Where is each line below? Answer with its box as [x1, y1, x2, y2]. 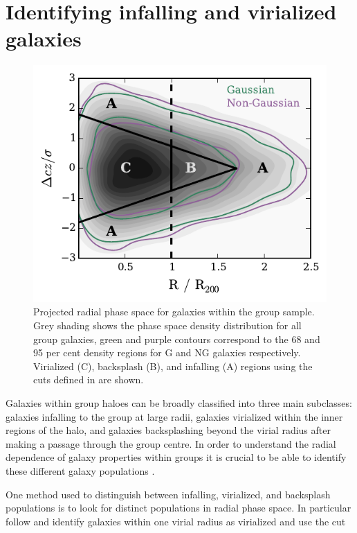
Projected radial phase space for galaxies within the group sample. [33, 304, 315, 319]
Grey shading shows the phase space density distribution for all [33, 318, 302, 333]
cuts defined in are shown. [33, 372, 144, 387]
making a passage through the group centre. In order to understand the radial [6, 436, 336, 451]
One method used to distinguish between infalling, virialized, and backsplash [6, 487, 331, 501]
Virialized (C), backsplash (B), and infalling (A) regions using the [33, 358, 313, 373]
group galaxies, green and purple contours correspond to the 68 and [33, 331, 320, 346]
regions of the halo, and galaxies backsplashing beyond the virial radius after [6, 423, 331, 437]
